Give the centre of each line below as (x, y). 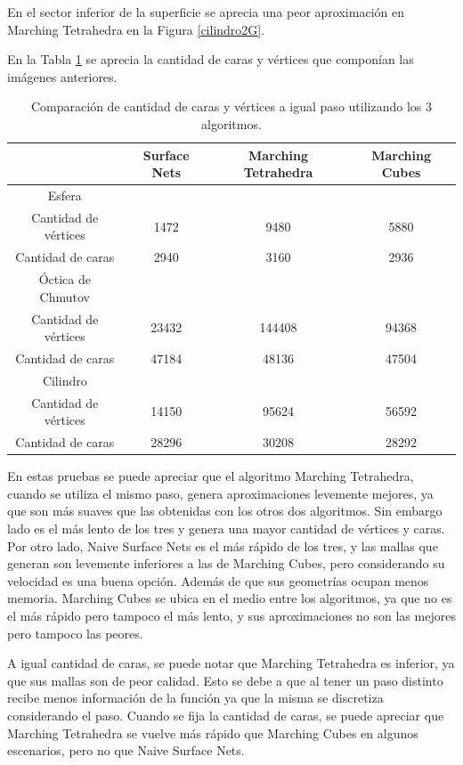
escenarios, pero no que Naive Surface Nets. (126, 750)
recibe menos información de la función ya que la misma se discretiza (195, 698)
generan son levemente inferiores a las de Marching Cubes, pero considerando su (226, 563)
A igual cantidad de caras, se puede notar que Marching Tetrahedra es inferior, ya (231, 663)
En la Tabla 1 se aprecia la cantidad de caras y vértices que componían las (211, 59)
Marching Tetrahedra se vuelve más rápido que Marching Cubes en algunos (213, 732)
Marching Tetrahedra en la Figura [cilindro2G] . (136, 29)
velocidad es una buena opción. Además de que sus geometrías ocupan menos (218, 580)
